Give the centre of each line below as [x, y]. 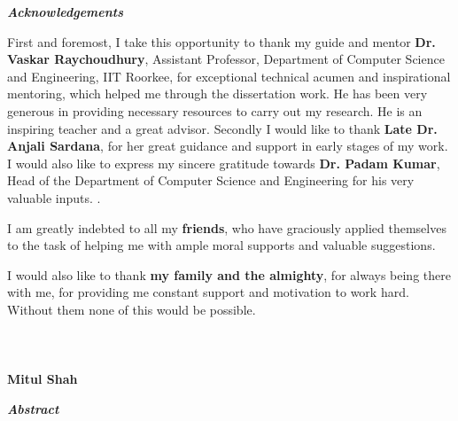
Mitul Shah [43, 379]
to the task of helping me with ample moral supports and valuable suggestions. [221, 245]
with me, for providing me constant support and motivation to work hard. [208, 292]
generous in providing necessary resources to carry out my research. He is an [215, 110]
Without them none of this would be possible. [132, 309]
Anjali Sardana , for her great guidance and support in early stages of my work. [228, 146]
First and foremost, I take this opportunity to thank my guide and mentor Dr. [221, 41]
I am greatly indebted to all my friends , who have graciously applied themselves [227, 227]
